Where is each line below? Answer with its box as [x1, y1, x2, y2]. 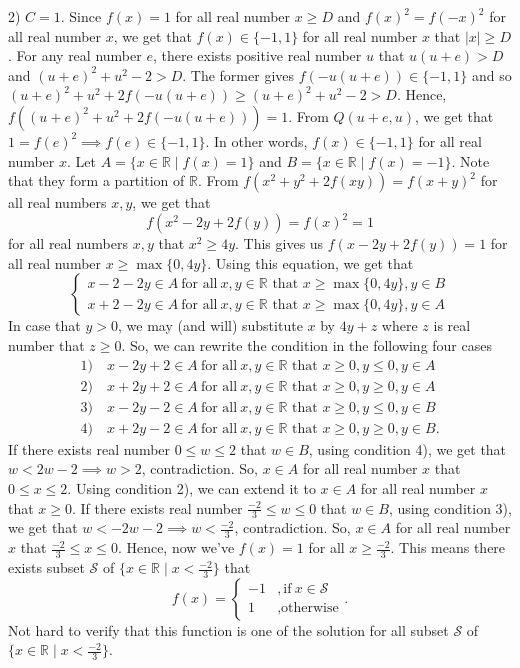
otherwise [281, 601, 339, 616]
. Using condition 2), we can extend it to [67, 477, 316, 498]
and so [471, 64, 512, 85]
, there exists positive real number [152, 45, 362, 66]
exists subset [8, 557, 85, 578]
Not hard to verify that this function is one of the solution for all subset [8, 619, 449, 640]
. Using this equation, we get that [207, 252, 414, 273]
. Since [60, 6, 102, 26]
